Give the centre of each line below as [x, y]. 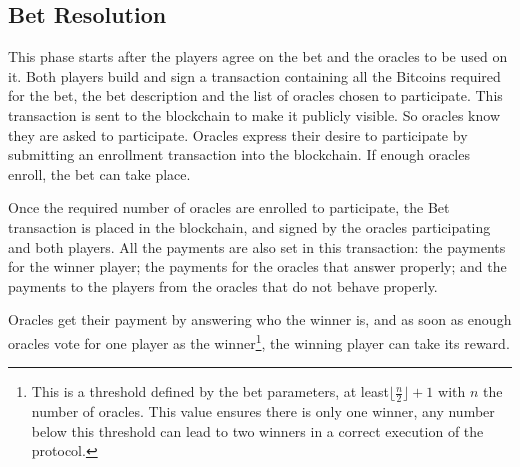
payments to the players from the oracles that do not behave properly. [223, 285]
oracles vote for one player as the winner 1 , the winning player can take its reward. [259, 341]
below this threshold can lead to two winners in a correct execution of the [257, 430]
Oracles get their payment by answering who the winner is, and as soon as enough [260, 319]
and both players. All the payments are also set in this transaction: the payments [257, 246]
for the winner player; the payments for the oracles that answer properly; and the [257, 266]
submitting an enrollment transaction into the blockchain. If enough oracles [239, 154]
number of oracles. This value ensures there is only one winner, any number [263, 411]
